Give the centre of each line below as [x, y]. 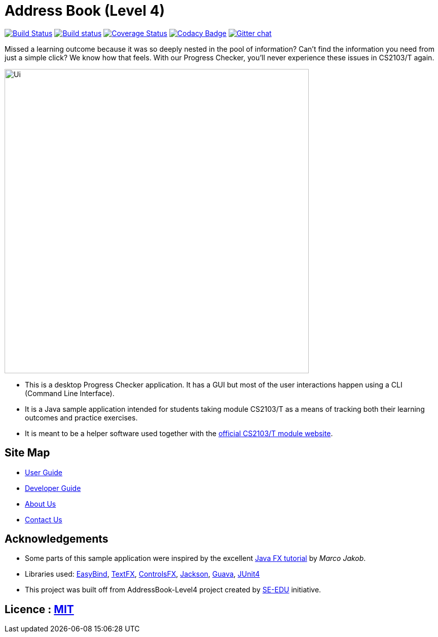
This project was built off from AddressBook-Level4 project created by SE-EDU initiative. [173, 590]
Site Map [27, 453]
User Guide [44, 472]
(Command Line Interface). [70, 393]
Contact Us [44, 519]
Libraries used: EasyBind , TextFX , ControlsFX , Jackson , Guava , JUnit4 [142, 574]
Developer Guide [53, 488]
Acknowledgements [57, 539]
